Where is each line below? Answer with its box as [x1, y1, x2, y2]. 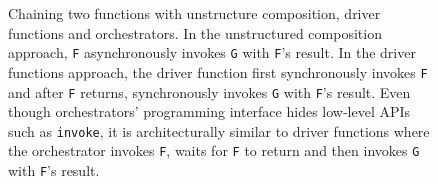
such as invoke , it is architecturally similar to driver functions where [8, 120, 430, 141]
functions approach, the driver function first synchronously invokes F [8, 61, 428, 82]
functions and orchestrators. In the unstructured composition [8, 22, 382, 43]
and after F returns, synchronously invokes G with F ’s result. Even [8, 81, 411, 102]
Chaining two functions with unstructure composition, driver [8, 3, 381, 23]
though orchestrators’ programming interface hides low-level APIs [8, 101, 411, 122]
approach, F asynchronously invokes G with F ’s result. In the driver [8, 42, 416, 63]
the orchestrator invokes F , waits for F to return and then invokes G [8, 140, 420, 161]
